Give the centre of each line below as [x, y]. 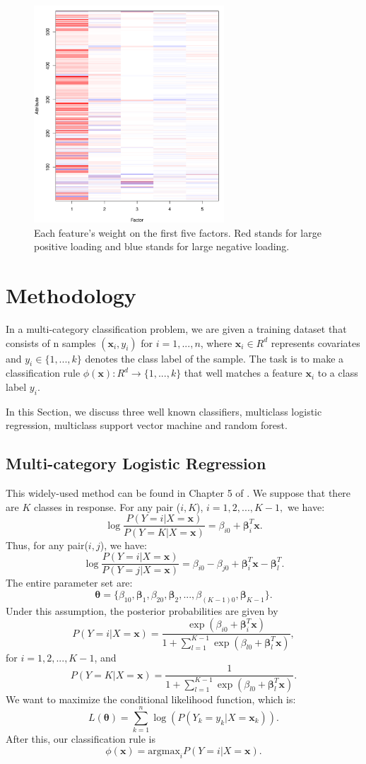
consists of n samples [51, 342]
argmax [164, 751]
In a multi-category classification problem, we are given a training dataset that [176, 329]
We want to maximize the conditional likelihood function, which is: [151, 699]
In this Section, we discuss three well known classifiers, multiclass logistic [164, 411]
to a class [338, 373]
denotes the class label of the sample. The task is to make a [214, 358]
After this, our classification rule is [81, 739]
